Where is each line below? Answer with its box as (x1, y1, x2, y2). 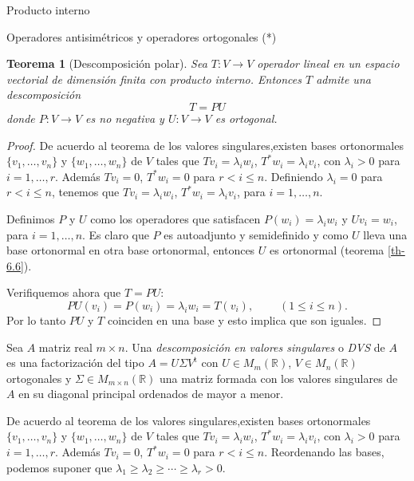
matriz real (38, 338, 93, 355)
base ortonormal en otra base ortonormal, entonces (6, 242, 255, 258)
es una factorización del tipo (6, 354, 144, 371)
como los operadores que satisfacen (90, 210, 261, 227)
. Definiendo (264, 168, 323, 184)
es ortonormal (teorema (270, 242, 384, 258)
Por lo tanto (6, 311, 66, 328)
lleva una (363, 226, 408, 242)
